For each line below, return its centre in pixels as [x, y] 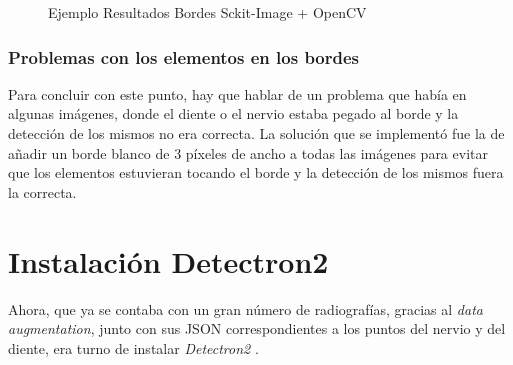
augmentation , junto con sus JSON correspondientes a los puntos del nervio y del [257, 328]
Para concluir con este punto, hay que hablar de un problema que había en [237, 93]
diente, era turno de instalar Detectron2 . [133, 347]
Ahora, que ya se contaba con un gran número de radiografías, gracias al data [245, 308]
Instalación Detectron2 [168, 260]
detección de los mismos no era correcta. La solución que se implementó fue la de [256, 133]
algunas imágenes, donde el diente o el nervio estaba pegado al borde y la [233, 113]
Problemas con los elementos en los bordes [184, 56]
